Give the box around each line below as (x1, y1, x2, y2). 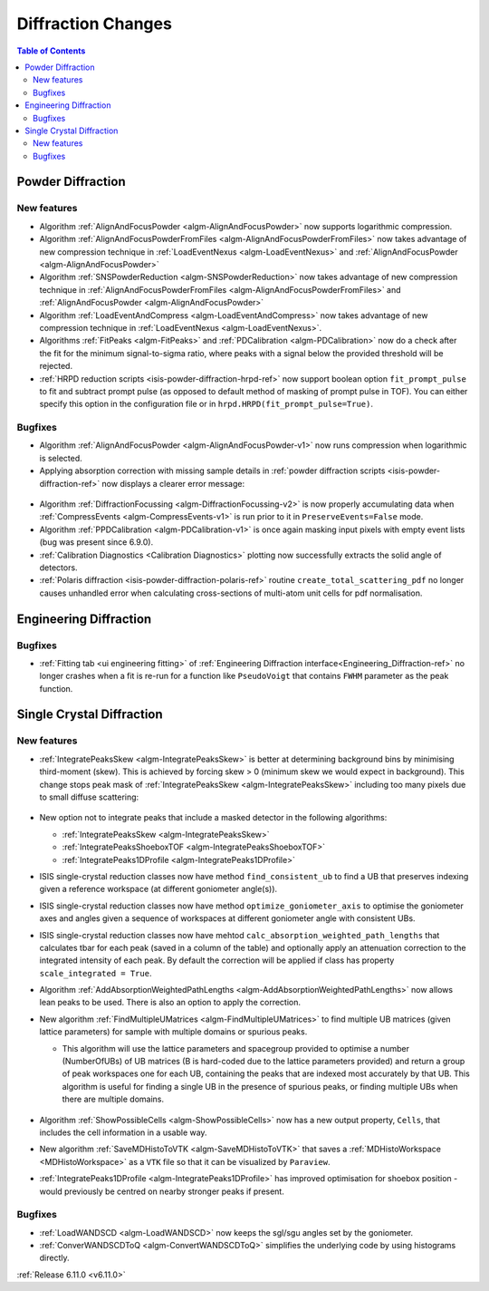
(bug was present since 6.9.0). (39, 537, 154, 548)
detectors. (39, 562, 78, 573)
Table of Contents (16, 45, 86, 56)
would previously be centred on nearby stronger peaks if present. (39, 1186, 284, 1197)
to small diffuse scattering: (39, 791, 139, 802)
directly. (39, 1252, 70, 1264)
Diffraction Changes (16, 14, 172, 34)
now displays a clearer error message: (101, 478, 244, 489)
